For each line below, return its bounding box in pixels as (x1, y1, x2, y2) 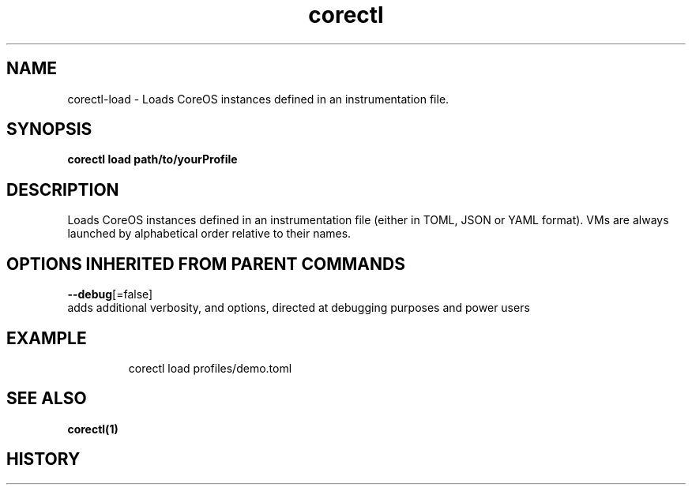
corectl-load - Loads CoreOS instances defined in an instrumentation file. (67, 92, 449, 106)
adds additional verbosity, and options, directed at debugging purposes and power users (67, 301, 530, 315)
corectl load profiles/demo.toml (128, 361, 292, 375)
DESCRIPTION (6, 179, 119, 200)
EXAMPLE (6, 328, 87, 348)
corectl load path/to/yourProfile (67, 152, 238, 167)
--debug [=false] (67, 287, 153, 302)
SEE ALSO (6, 388, 87, 409)
